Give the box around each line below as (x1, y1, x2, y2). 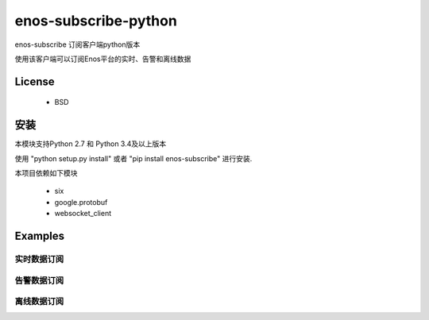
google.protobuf (54, 197, 108, 206)
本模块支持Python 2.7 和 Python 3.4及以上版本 (14, 139, 167, 148)
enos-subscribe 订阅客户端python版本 (14, 40, 141, 49)
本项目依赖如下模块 (14, 168, 78, 178)
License (14, 75, 55, 88)
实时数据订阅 (14, 253, 64, 264)
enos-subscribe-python (14, 12, 178, 29)
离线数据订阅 (14, 296, 64, 307)
